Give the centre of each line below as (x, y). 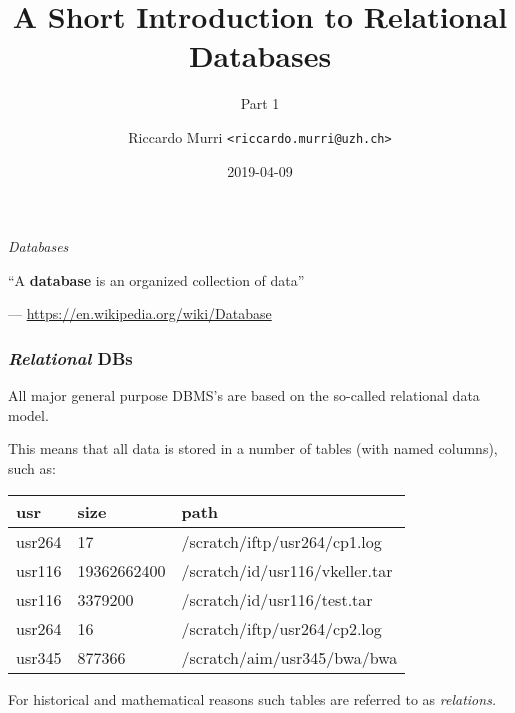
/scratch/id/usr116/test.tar (277, 599)
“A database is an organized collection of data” (156, 279)
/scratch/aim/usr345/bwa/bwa (289, 657)
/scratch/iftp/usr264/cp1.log (281, 541)
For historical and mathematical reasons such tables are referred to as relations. (252, 698)
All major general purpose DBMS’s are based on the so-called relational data (244, 395)
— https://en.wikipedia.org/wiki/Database (140, 313)
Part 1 (260, 103)
